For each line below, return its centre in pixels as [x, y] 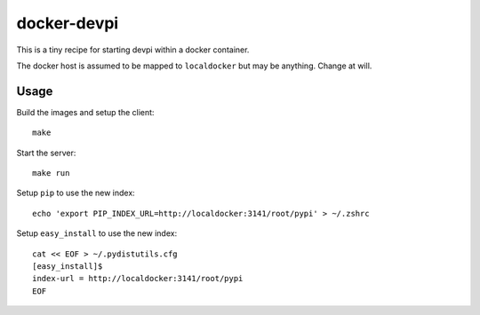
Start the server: [46, 153]
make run [51, 173]
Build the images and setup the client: [85, 112]
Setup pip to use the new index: [76, 193]
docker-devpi [68, 23]
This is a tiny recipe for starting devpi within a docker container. [133, 50]
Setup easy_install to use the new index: [97, 233]
